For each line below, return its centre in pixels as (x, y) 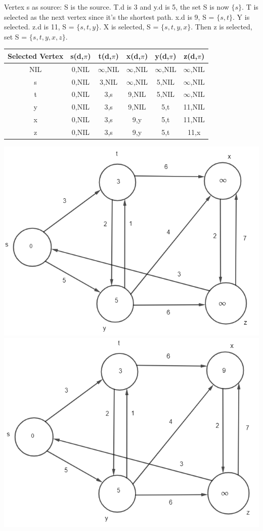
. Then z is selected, (222, 27)
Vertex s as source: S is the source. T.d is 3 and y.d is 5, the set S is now (117, 7)
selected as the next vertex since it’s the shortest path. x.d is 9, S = (109, 16)
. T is (250, 7)
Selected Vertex (36, 56)
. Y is (241, 16)
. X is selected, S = (129, 27)
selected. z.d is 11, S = (39, 27)
